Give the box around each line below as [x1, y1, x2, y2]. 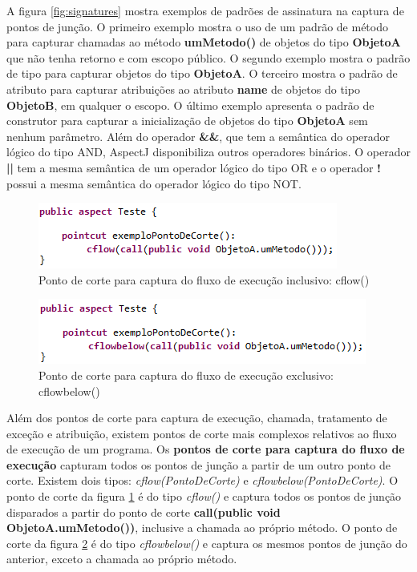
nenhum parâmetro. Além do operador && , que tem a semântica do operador [6, 127, 391, 144]
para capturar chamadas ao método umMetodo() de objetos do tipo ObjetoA [6, 34, 401, 50]
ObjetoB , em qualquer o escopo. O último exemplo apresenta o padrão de [6, 96, 374, 113]
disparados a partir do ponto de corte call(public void [6, 503, 281, 520]
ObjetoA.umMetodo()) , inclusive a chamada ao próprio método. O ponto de [6, 519, 398, 536]
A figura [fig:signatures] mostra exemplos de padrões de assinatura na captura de [6, 2, 404, 18]
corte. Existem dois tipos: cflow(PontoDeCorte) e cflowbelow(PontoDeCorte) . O [6, 472, 399, 489]
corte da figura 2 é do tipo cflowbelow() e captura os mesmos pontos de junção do [6, 534, 407, 551]
